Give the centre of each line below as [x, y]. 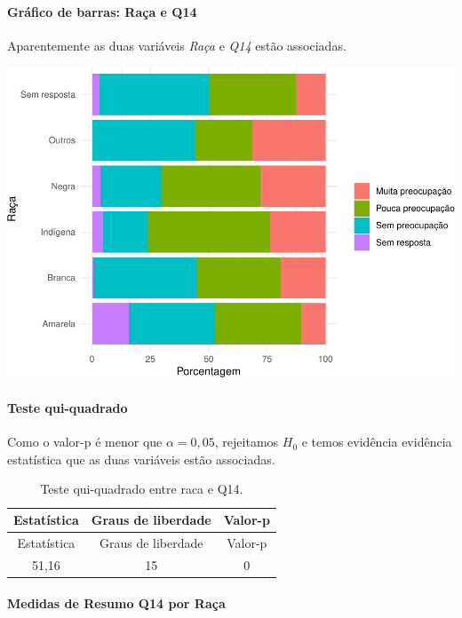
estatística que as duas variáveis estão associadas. [141, 459]
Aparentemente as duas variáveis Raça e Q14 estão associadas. [177, 45]
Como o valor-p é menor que [85, 442]
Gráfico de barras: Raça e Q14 [102, 11]
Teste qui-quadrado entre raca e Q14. [142, 489]
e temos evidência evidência [377, 442]
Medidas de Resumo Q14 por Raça [116, 603]
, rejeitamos [247, 442]
